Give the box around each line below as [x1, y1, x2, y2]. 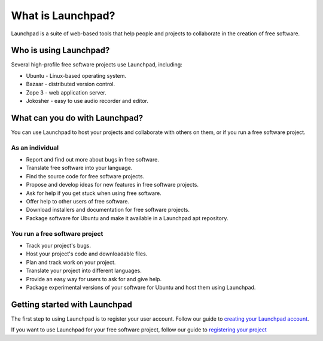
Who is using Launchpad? [11, 45, 110, 56]
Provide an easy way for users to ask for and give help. [26, 275, 161, 282]
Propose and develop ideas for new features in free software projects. [26, 181, 199, 188]
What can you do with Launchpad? [11, 112, 144, 123]
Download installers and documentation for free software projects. [26, 206, 190, 214]
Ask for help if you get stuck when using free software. [26, 189, 161, 197]
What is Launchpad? [11, 9, 115, 22]
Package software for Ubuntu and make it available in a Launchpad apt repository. [26, 214, 228, 221]
